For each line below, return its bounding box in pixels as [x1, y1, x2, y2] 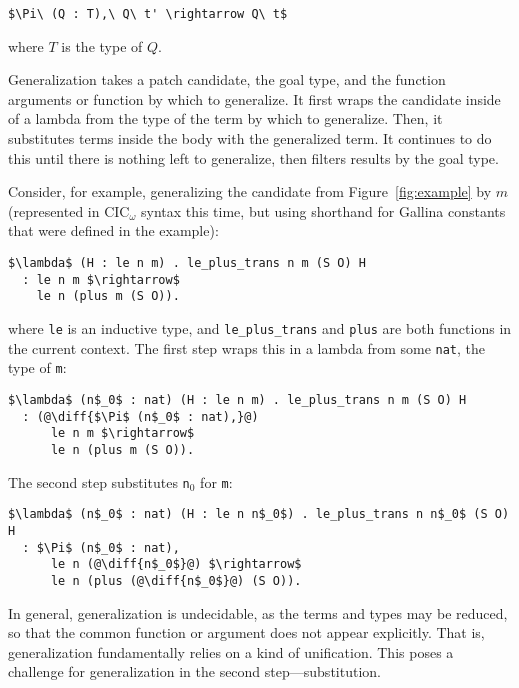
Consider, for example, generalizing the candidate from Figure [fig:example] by [8, 181, 492, 202]
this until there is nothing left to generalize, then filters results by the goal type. [8, 147, 499, 168]
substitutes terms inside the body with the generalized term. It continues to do [8, 128, 492, 149]
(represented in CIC [8, 200, 130, 221]
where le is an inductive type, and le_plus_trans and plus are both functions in [8, 317, 512, 338]
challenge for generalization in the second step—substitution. [8, 661, 381, 682]
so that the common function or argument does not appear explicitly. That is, [8, 622, 485, 643]
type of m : [8, 357, 67, 378]
